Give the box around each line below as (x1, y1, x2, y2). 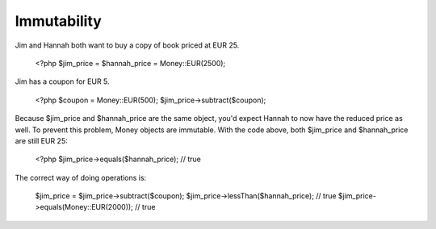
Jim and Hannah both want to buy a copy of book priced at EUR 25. (15, 40, 240, 50)
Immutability (15, 12, 103, 30)
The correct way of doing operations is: (15, 173, 147, 182)
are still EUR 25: (15, 135, 68, 145)
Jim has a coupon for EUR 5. (15, 77, 110, 86)
